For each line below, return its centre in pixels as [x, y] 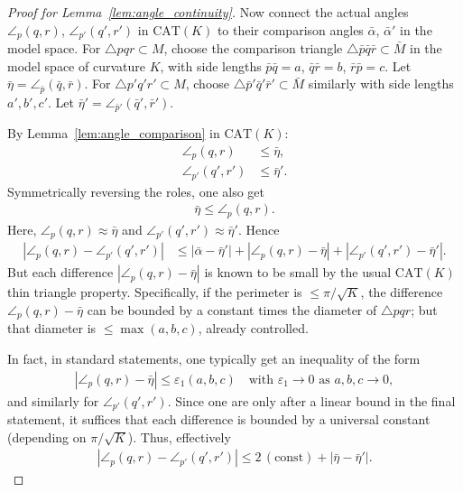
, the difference [402, 292]
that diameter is [52, 328]
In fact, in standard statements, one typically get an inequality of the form [214, 358]
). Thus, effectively [179, 436]
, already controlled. [253, 328]
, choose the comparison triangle [253, 48]
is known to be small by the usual [298, 272]
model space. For [54, 48]
